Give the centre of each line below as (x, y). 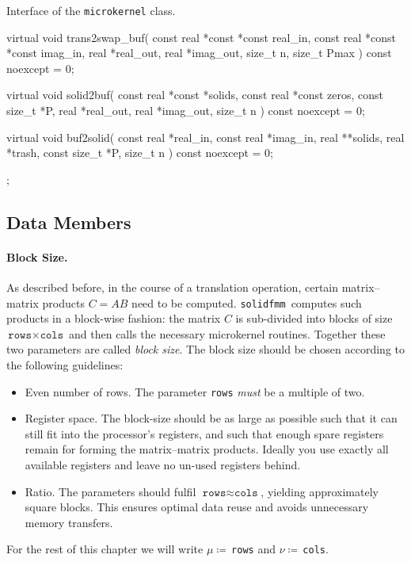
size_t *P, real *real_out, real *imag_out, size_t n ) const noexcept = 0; (186, 111)
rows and (253, 549)
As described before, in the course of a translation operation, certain (173, 287)
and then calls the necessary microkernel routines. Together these (227, 333)
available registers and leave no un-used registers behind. (163, 465)
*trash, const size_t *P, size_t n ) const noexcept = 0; (140, 153)
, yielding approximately (320, 491)
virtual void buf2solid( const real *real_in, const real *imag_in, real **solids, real (205, 137)
